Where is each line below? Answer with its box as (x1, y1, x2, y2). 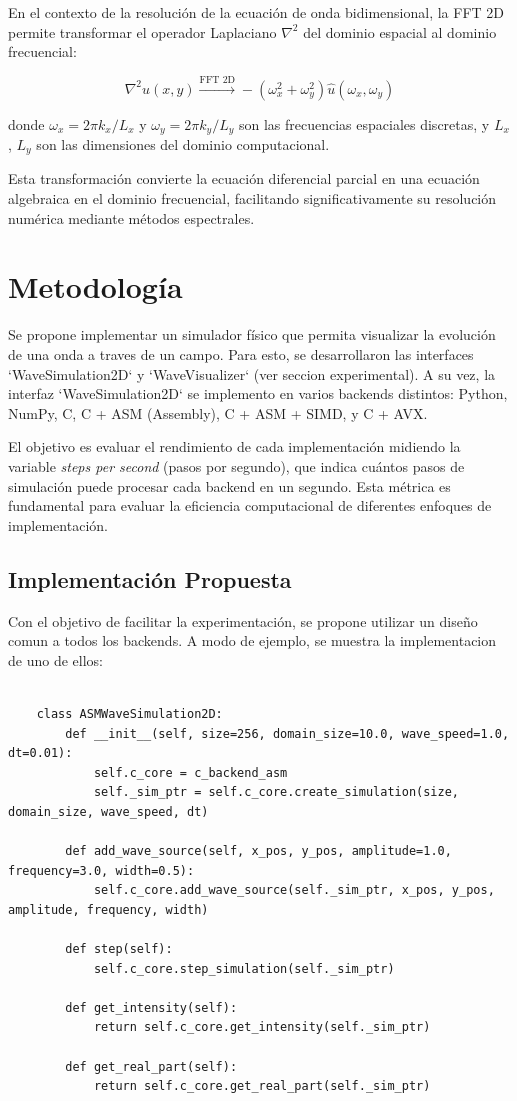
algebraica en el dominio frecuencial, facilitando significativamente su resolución (8, 188, 497, 209)
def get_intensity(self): (65, 1000, 238, 1015)
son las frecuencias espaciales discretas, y (238, 113, 490, 134)
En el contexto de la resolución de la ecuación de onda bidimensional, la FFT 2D (8, 2, 505, 22)
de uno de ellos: (8, 649, 103, 670)
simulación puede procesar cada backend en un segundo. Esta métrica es (8, 475, 451, 496)
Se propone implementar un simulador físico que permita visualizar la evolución (8, 324, 496, 345)
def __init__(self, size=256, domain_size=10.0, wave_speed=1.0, (65, 726, 510, 741)
